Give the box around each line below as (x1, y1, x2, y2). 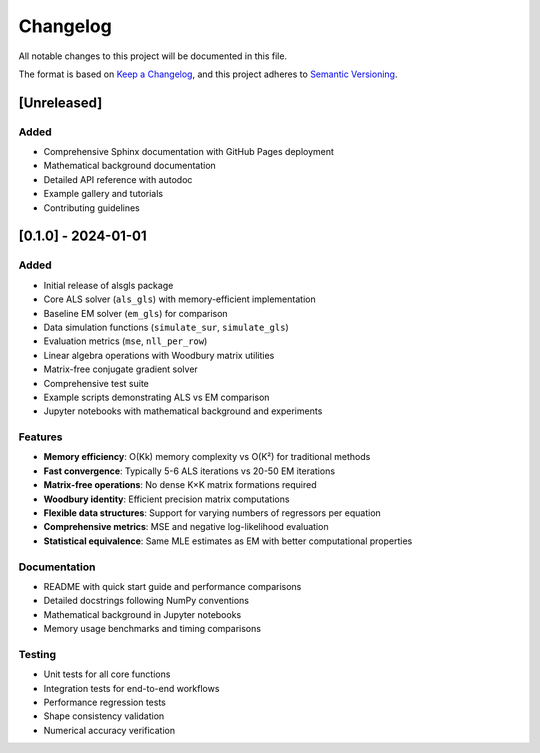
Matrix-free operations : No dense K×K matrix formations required (43, 479, 317, 491)
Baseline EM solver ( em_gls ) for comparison (43, 307, 229, 319)
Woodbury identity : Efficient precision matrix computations (43, 493, 290, 505)
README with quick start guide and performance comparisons (43, 580, 302, 592)
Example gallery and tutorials (43, 188, 164, 200)
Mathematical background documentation (43, 160, 217, 172)
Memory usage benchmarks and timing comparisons (43, 623, 262, 635)
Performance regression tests (43, 696, 167, 709)
